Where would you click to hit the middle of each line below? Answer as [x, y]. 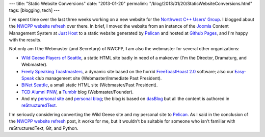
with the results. [25, 39]
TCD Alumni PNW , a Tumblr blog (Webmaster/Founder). [78, 92]
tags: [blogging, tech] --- [34, 10]
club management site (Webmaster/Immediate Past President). [98, 78]
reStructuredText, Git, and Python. [44, 128]
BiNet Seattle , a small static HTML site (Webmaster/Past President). [90, 85]
